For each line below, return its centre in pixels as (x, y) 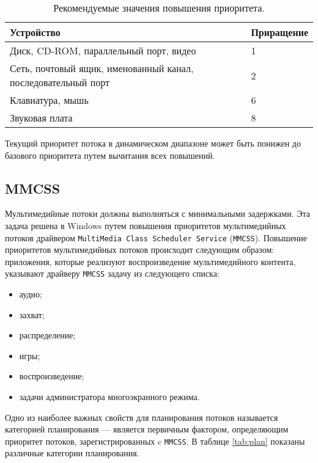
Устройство (35, 32)
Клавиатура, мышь (49, 100)
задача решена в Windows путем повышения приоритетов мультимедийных (146, 225)
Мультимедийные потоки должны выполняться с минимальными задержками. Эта (157, 213)
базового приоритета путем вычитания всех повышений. (110, 155)
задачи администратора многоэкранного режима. (109, 397)
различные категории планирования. (72, 453)
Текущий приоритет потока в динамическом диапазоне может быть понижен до (153, 143)
